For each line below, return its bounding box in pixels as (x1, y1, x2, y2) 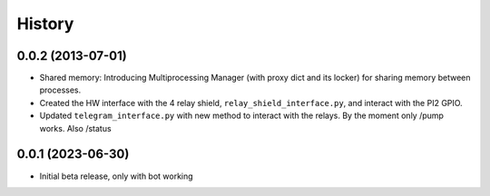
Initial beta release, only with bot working (39, 171, 194, 181)
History (16, 14, 74, 34)
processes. (39, 84, 82, 95)
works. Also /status (39, 122, 113, 133)
